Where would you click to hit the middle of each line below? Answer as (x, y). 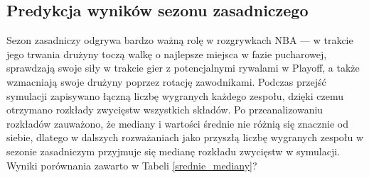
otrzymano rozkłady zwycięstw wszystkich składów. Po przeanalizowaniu (165, 110)
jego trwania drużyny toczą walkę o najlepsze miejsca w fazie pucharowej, (167, 54)
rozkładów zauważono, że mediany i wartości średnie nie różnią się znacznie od (178, 123)
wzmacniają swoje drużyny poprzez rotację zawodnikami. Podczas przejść (166, 81)
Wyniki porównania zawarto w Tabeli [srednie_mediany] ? (132, 165)
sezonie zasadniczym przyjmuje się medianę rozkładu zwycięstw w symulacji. (173, 151)
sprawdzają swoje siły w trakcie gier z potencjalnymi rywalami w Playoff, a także (183, 68)
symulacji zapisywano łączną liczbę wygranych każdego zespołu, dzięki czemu (175, 95)
